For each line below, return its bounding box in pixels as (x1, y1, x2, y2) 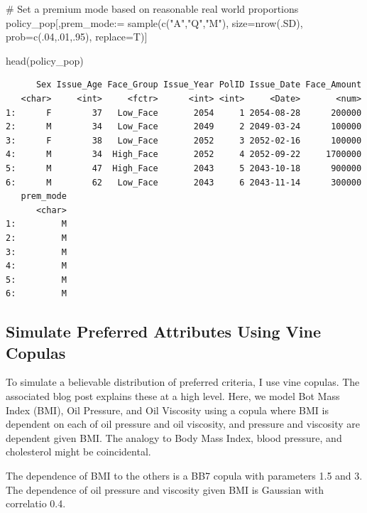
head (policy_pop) (6, 53, 84, 67)
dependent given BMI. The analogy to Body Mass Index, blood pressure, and (6, 430, 342, 445)
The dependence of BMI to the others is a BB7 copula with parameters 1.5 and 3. (6, 468, 363, 483)
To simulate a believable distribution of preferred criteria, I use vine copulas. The (6, 374, 360, 389)
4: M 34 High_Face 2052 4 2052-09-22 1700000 (6, 149, 362, 160)
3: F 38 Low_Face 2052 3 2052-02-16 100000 (6, 135, 362, 146)
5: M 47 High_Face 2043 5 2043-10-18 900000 (6, 163, 362, 173)
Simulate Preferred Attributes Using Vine (6, 320, 321, 342)
